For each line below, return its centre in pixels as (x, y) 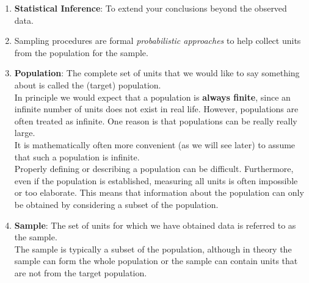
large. (25, 133)
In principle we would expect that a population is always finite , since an (152, 97)
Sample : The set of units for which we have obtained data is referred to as (155, 225)
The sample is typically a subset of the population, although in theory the (153, 249)
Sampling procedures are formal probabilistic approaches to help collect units (158, 41)
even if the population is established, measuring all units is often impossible (156, 180)
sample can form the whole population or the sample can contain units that (156, 261)
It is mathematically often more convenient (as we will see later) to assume (155, 144)
